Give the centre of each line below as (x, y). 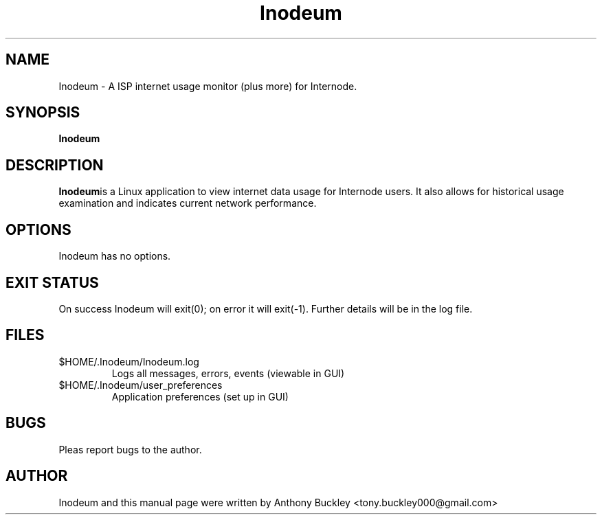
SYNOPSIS (43, 113)
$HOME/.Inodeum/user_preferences (141, 385)
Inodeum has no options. (115, 256)
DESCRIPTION (55, 165)
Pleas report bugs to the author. (130, 449)
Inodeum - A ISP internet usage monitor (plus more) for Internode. (208, 86)
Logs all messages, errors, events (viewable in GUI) (228, 373)
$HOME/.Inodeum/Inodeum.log (129, 361)
